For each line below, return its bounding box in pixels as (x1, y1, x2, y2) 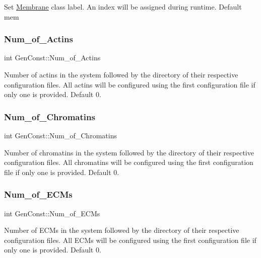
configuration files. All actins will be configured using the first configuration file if (4, 79, 255, 90)
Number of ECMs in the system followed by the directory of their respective (4, 225, 239, 235)
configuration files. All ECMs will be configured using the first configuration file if (4, 234, 256, 245)
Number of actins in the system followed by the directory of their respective (4, 69, 238, 79)
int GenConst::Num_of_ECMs (4, 208, 100, 218)
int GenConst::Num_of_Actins (4, 52, 101, 63)
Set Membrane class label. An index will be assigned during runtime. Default (4, 2, 242, 12)
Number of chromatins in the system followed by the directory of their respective (4, 147, 254, 157)
